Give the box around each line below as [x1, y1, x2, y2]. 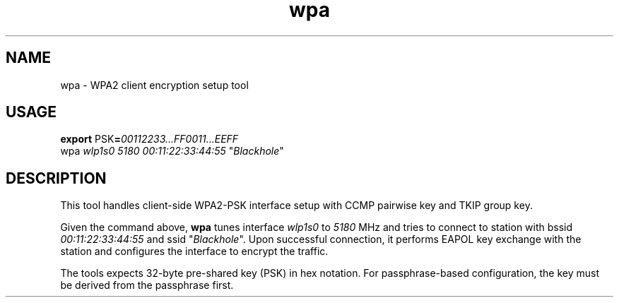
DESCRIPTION [6, 169, 107, 187]
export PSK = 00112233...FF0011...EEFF [60, 133, 239, 145]
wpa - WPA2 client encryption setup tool [60, 78, 249, 91]
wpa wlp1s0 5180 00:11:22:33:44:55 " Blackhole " [60, 145, 284, 158]
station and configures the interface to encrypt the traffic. [60, 245, 329, 258]
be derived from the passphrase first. [60, 279, 234, 292]
